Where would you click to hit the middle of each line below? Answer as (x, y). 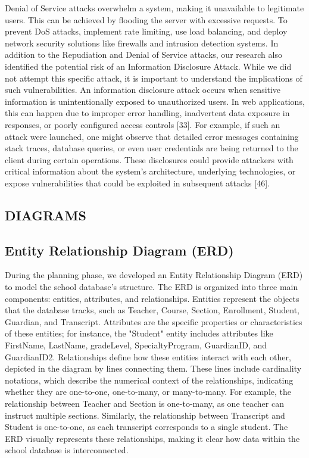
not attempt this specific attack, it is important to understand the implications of (154, 78)
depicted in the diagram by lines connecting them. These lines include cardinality (153, 368)
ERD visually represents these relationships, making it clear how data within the (152, 438)
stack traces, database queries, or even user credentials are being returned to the (152, 148)
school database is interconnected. (67, 450)
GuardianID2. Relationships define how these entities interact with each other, (148, 356)
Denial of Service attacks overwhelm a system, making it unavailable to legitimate (154, 8)
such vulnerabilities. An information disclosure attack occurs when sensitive (143, 90)
